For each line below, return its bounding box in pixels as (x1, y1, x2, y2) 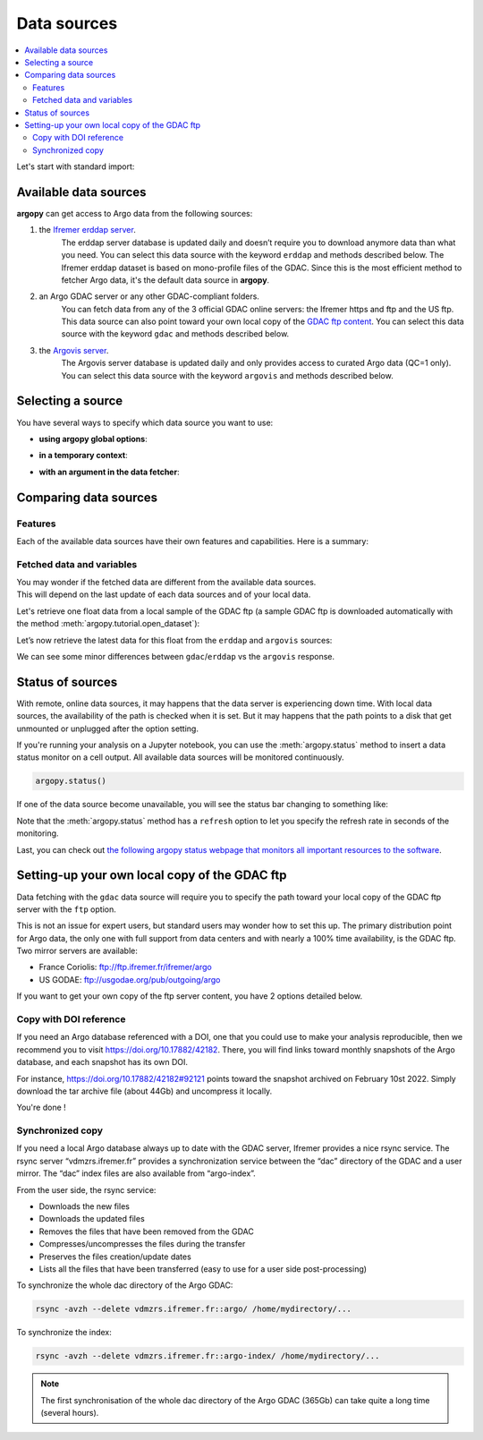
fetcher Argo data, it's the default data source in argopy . (61, 274, 270, 285)
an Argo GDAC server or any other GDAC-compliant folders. (38, 291, 259, 302)
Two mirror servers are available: (16, 945, 138, 957)
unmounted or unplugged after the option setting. (16, 723, 199, 734)
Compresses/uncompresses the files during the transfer (38, 1239, 246, 1249)
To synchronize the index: (16, 1327, 112, 1338)
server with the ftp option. (16, 904, 116, 915)
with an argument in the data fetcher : (38, 466, 180, 477)
